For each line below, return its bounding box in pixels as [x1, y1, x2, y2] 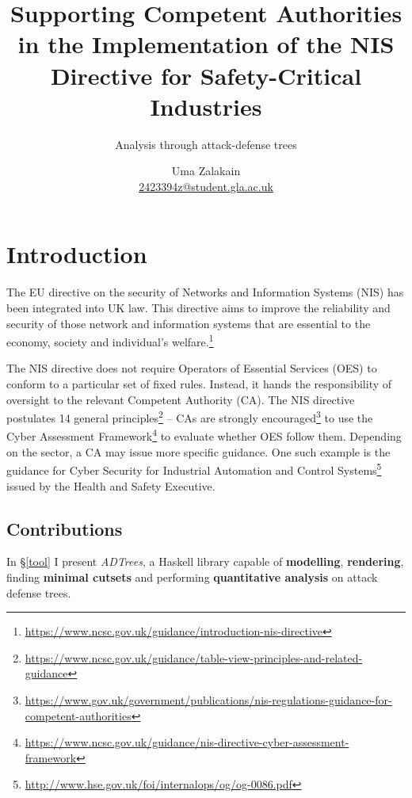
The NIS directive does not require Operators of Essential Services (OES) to [6, 360, 377, 376]
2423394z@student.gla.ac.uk [139, 178, 273, 194]
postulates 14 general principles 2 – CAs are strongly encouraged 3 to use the [6, 407, 373, 426]
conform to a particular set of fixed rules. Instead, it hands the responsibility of [6, 376, 392, 392]
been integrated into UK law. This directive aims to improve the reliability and [6, 300, 391, 315]
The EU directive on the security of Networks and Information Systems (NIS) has [6, 284, 404, 300]
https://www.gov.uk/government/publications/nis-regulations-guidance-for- [25, 691, 392, 708]
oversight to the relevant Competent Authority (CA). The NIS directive [6, 391, 355, 407]
